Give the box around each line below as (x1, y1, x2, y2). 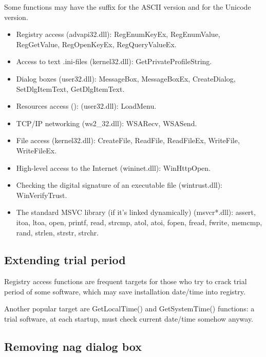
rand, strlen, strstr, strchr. (16, 227, 99, 237)
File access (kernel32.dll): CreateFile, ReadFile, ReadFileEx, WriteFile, (16, 135, 240, 146)
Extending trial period (4, 252, 126, 268)
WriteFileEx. (16, 145, 57, 155)
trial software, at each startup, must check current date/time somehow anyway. (4, 313, 254, 324)
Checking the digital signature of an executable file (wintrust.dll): (16, 180, 223, 190)
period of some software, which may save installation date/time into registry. (4, 286, 245, 296)
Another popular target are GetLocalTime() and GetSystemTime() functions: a (4, 303, 255, 314)
